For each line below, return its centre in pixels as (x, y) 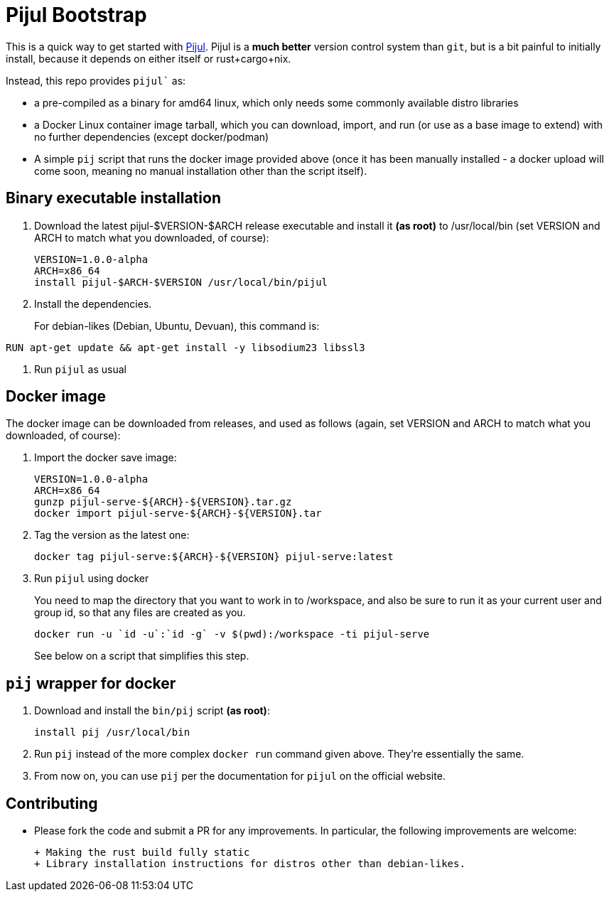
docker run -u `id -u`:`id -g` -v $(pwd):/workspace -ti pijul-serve (232, 634)
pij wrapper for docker (91, 683)
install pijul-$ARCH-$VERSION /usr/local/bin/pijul (181, 282)
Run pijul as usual (80, 369)
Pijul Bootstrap (76, 15)
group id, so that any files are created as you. (140, 613)
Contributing (52, 803)
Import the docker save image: (106, 458)
